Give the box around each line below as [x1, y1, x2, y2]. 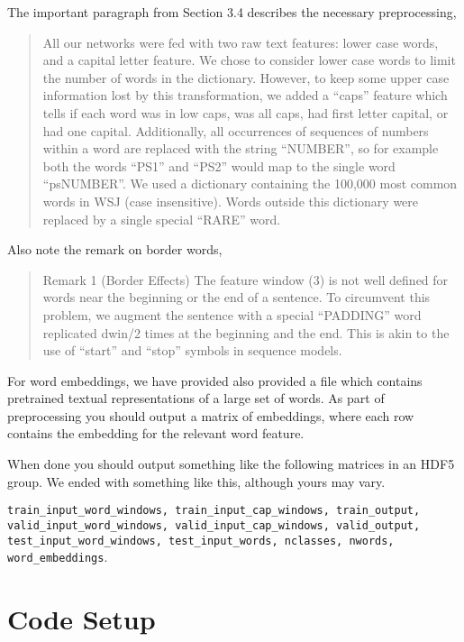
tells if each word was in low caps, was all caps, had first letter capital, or [42, 103, 449, 122]
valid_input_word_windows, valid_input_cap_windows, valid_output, [7, 518, 421, 532]
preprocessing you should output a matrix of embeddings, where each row [7, 406, 414, 425]
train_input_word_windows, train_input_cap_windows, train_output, [7, 504, 421, 518]
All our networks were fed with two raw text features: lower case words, [42, 32, 439, 51]
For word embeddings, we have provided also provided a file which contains [7, 371, 423, 390]
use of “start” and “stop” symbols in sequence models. [42, 341, 342, 360]
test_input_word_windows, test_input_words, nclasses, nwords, [7, 534, 395, 547]
